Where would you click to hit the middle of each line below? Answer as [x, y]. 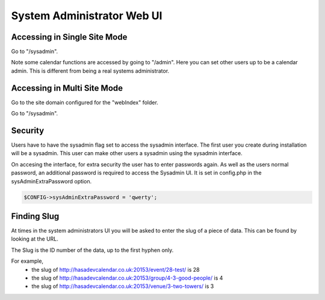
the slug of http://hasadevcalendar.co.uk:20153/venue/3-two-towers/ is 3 [123, 286]
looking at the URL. [35, 239]
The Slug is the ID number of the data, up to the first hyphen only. [92, 250]
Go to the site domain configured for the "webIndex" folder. [85, 102]
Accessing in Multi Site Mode [67, 88]
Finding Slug [35, 216]
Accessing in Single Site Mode [69, 37]
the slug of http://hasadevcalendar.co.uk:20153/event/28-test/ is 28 [116, 269]
